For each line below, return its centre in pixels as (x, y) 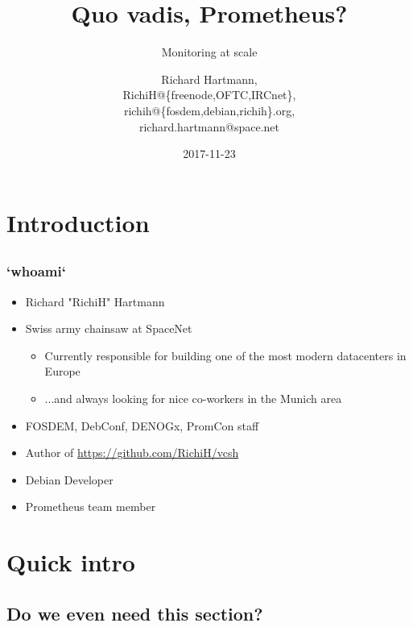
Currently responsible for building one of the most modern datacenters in (225, 355)
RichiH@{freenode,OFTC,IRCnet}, (209, 95)
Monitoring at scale (209, 52)
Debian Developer (69, 479)
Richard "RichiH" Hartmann (95, 301)
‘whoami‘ (36, 271)
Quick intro (71, 562)
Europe (62, 371)
